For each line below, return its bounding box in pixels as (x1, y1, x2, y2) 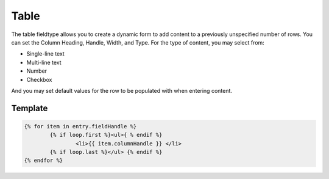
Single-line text (26, 50, 65, 57)
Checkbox (26, 76, 52, 83)
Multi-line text (26, 59, 62, 66)
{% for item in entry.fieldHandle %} (24, 123, 137, 130)
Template (11, 103, 48, 113)
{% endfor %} (24, 157, 63, 164)
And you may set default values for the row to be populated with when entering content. (11, 87, 233, 94)
